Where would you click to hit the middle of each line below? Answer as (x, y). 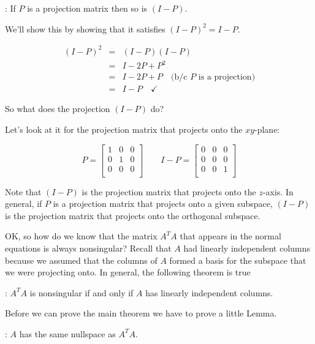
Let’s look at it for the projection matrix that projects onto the (124, 129)
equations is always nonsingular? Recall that (88, 248)
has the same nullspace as (67, 333)
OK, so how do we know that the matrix (81, 236)
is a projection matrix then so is (87, 8)
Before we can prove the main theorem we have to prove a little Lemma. (141, 313)
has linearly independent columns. (209, 292)
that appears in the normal (230, 236)
